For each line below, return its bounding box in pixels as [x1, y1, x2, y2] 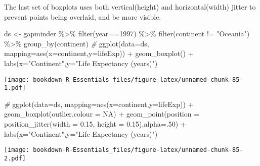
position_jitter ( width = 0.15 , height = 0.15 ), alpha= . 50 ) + [4, 119, 186, 129]
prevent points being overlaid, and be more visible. [4, 11, 161, 22]
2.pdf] [4, 154, 26, 162]
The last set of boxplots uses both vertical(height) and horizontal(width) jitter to [4, 2, 256, 12]
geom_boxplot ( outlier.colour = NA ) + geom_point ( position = [4, 108, 200, 119]
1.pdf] [4, 84, 26, 92]
